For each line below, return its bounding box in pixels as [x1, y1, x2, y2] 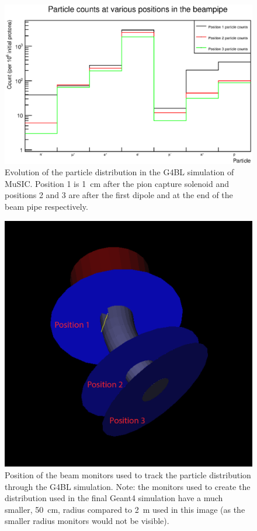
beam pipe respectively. [5, 200, 88, 212]
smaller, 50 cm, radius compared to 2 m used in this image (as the [5, 503, 245, 515]
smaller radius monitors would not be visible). [5, 515, 169, 527]
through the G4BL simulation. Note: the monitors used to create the [5, 480, 251, 492]
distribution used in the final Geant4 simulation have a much [5, 492, 223, 504]
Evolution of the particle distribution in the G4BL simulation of [5, 166, 234, 178]
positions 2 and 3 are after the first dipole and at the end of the [5, 189, 233, 201]
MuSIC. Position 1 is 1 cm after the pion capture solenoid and [5, 177, 229, 189]
